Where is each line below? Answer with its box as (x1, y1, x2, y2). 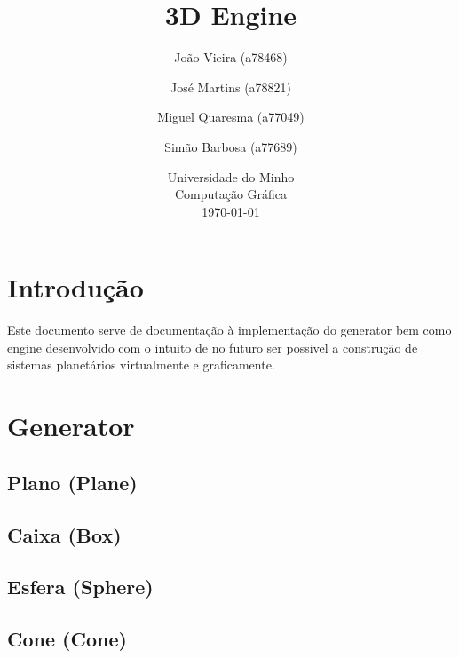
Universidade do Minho (167, 167, 295, 186)
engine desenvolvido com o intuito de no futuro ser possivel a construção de (7, 337, 418, 356)
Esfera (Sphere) (7, 573, 154, 600)
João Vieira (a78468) (174, 48, 288, 67)
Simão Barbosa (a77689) (164, 137, 297, 155)
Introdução (7, 269, 144, 305)
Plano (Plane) (7, 468, 138, 495)
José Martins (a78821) (170, 77, 292, 96)
